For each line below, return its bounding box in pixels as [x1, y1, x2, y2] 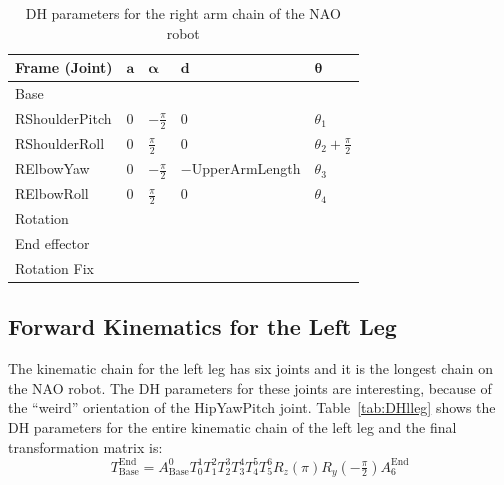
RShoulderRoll [15, 133, 105, 154]
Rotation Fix [15, 257, 94, 278]
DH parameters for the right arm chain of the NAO [25, 3, 341, 23]
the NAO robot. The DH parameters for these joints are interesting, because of [8, 377, 492, 398]
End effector [15, 233, 90, 254]
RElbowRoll [15, 183, 89, 204]
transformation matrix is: [8, 436, 163, 457]
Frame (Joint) [15, 57, 113, 78]
